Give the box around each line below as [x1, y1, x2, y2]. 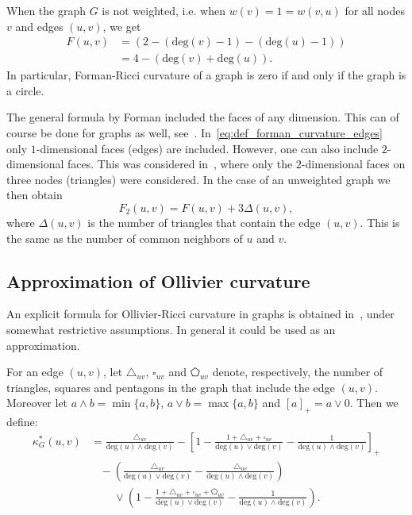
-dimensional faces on [301, 156, 406, 172]
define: [6, 413, 38, 430]
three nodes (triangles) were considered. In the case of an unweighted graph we [6, 171, 391, 187]
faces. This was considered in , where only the [67, 156, 293, 172]
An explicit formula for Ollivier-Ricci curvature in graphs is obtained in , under [6, 306, 395, 322]
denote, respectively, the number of [212, 363, 383, 380]
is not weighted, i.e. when [102, 2, 225, 18]
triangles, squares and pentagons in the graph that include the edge [6, 379, 335, 395]
